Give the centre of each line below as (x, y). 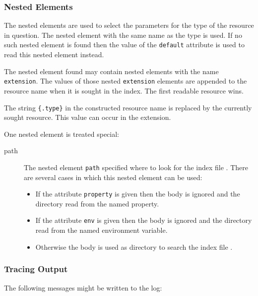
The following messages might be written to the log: (83, 287)
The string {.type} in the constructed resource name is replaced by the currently (128, 107)
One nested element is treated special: (62, 134)
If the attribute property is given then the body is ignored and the (138, 194)
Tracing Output (36, 269)
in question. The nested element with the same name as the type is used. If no (123, 35)
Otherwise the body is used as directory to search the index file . (134, 247)
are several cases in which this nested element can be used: (113, 177)
